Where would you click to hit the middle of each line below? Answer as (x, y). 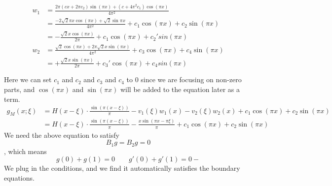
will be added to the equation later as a (180, 89)
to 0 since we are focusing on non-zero (184, 79)
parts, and (19, 89)
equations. (19, 177)
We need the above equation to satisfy (62, 135)
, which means (25, 151)
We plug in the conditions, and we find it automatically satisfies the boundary (122, 168)
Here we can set (28, 79)
